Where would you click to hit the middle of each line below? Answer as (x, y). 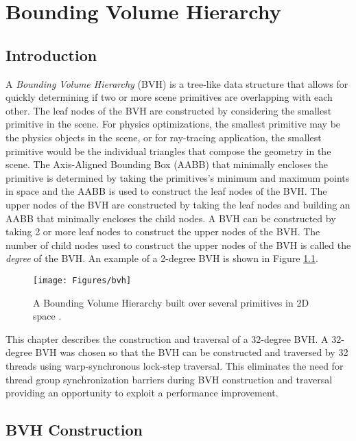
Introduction (51, 55)
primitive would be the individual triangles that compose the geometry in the (168, 151)
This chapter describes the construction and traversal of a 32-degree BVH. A (167, 338)
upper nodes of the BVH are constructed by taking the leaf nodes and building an (178, 204)
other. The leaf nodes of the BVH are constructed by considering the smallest (169, 110)
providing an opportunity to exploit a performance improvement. (142, 393)
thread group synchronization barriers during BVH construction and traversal (169, 379)
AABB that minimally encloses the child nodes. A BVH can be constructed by (171, 218)
